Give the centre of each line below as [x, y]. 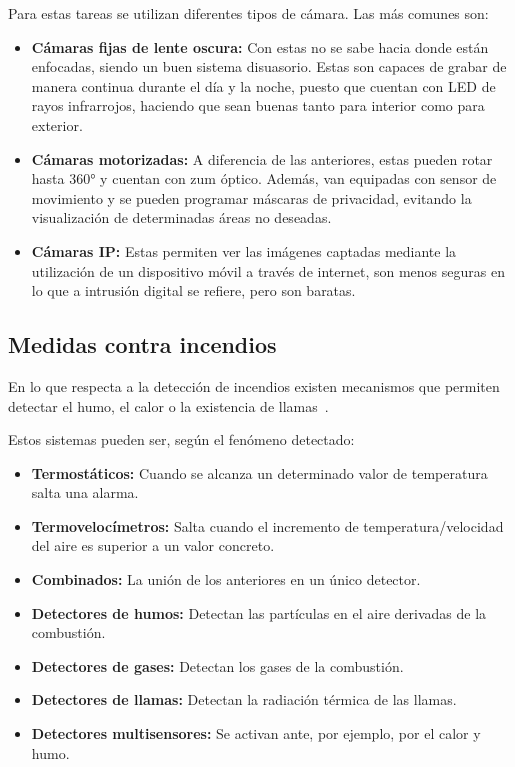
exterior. [57, 124]
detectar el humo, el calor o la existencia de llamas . [168, 405]
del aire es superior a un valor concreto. [153, 545]
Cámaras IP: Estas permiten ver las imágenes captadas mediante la [244, 250]
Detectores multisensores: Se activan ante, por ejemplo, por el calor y [256, 733]
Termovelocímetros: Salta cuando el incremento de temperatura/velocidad [267, 525]
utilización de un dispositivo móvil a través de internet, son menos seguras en [268, 270]
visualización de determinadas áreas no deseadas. [181, 217]
